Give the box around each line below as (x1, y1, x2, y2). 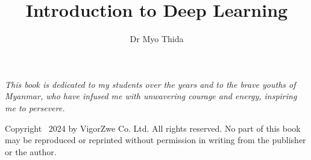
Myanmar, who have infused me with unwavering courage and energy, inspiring (5, 90, 297, 102)
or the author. (5, 145, 57, 158)
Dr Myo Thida (130, 32, 184, 45)
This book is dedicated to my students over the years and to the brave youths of (5, 78, 296, 90)
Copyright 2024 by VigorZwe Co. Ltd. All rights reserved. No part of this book (5, 122, 301, 134)
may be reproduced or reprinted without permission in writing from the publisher (5, 134, 306, 146)
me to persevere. (5, 101, 65, 114)
